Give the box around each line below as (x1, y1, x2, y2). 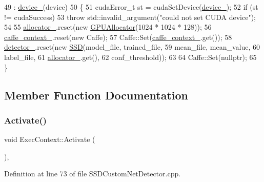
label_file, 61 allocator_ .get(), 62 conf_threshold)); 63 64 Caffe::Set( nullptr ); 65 (4, 51, 257, 62)
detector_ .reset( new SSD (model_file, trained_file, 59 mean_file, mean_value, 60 (4, 42, 260, 52)
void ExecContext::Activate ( (4, 134, 95, 145)
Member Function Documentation (4, 87, 189, 103)
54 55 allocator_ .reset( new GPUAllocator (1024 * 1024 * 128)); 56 (4, 22, 212, 32)
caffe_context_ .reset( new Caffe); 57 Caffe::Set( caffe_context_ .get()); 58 (4, 31, 232, 42)
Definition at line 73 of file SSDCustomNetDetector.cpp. (4, 168, 181, 179)
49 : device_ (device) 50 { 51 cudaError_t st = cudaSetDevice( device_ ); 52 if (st (4, 2, 258, 12)
